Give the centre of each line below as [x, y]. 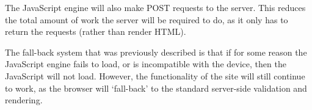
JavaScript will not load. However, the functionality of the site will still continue [155, 75]
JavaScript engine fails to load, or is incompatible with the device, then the [146, 64]
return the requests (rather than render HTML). [96, 31]
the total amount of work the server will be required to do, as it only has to [147, 19]
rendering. [24, 100]
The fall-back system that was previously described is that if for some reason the [156, 52]
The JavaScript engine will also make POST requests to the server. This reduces [155, 7]
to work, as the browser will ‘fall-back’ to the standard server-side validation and [156, 88]
